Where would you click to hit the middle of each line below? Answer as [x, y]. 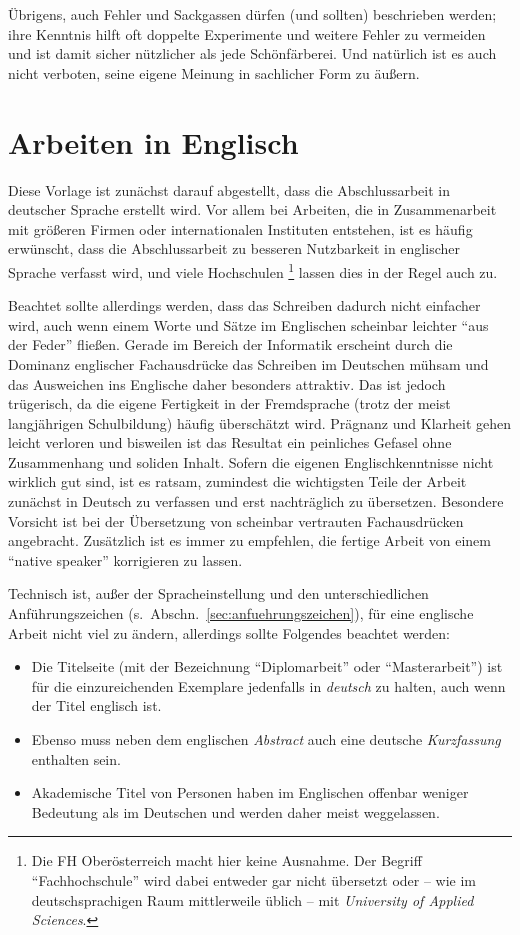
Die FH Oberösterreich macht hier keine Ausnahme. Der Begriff [226, 860]
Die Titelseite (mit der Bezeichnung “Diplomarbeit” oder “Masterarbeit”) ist [267, 666]
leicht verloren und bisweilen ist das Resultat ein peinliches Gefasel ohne [230, 442]
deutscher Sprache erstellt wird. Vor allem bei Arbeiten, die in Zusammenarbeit [252, 209]
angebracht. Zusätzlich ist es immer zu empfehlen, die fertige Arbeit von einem [249, 540]
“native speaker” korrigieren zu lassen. [125, 559]
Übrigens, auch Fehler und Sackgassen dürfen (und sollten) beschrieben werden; [252, 14]
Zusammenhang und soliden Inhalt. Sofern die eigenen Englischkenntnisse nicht [251, 461]
